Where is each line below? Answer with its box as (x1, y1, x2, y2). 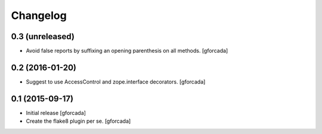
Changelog (11, 9, 67, 22)
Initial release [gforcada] (26, 109, 86, 116)
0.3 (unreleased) (11, 31, 75, 42)
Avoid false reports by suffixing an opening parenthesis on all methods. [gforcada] (26, 47, 228, 55)
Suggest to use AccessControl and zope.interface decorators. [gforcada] (26, 78, 206, 85)
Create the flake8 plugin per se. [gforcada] (26, 117, 131, 125)
